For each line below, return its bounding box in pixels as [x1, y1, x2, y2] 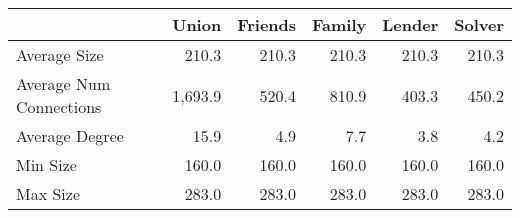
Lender [382, 13, 439, 36]
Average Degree [16, 124, 124, 147]
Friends [237, 13, 297, 36]
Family [312, 13, 367, 36]
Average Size [16, 43, 104, 66]
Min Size [16, 153, 77, 176]
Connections [16, 95, 102, 118]
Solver [454, 13, 504, 36]
